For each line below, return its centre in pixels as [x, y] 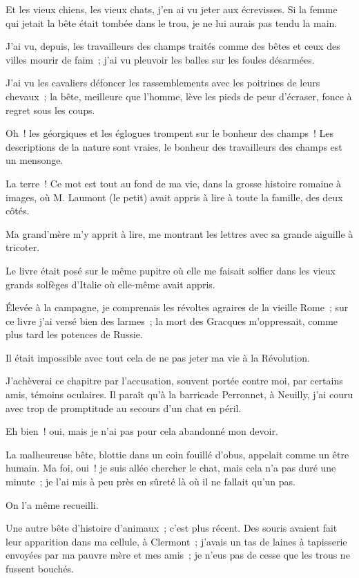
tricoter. [23, 247]
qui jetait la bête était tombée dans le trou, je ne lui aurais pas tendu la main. [172, 22]
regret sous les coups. [50, 110]
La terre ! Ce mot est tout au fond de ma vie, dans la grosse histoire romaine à [174, 183]
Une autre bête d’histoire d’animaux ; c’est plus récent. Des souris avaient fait [172, 528]
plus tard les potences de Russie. [74, 334]
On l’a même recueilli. [52, 504]
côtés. [18, 211]
